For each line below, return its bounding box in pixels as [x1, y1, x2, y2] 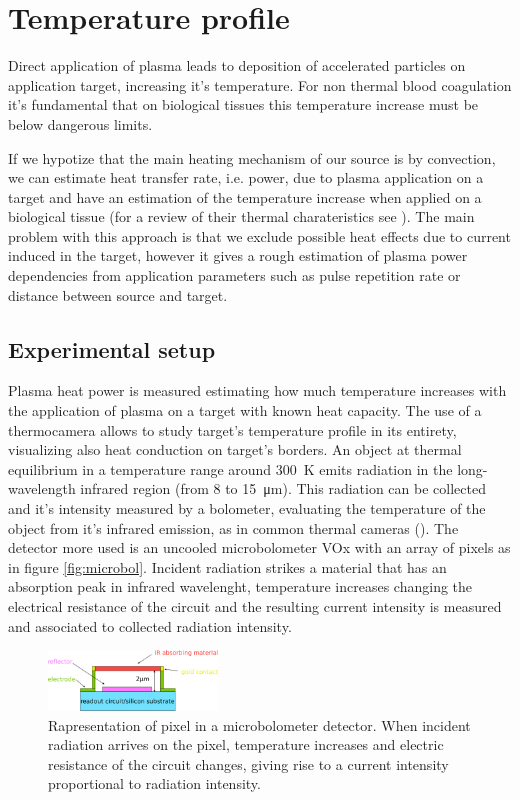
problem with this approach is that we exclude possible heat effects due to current [8, 225, 511, 246]
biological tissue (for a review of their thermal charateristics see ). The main [8, 206, 475, 227]
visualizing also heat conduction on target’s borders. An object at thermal [8, 439, 462, 460]
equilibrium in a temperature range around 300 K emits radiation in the [8, 458, 453, 479]
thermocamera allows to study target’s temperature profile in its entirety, [8, 419, 457, 440]
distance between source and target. [8, 284, 228, 305]
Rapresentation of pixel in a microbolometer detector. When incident [48, 714, 471, 735]
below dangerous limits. [8, 113, 153, 134]
